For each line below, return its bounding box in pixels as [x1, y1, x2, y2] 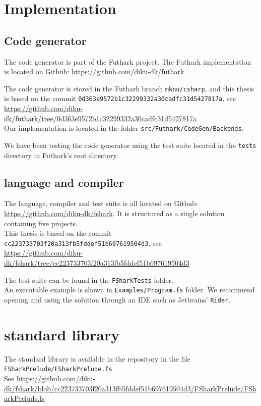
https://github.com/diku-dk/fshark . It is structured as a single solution [4, 208, 225, 218]
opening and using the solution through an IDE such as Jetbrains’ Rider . [4, 294, 231, 304]
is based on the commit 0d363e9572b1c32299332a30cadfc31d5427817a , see [4, 93, 236, 104]
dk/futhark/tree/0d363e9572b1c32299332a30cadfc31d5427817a [4, 113, 197, 123]
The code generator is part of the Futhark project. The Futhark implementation [4, 56, 251, 67]
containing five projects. [4, 218, 78, 228]
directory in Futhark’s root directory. [4, 149, 118, 160]
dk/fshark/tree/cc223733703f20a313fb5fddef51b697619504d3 [4, 258, 189, 268]
